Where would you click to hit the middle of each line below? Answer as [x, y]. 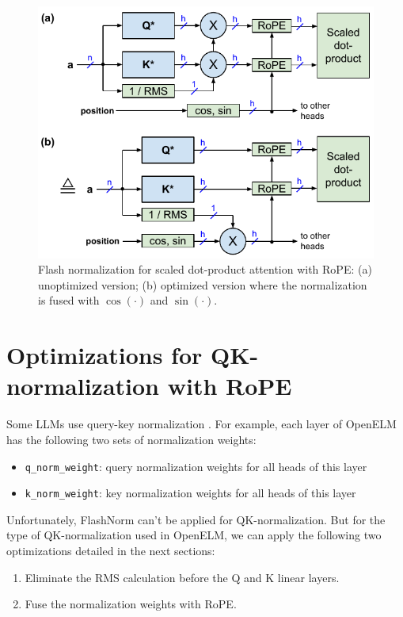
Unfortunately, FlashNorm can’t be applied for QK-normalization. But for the [196, 519]
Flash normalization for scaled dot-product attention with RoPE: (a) [205, 269]
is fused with [69, 300]
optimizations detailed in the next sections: [111, 551]
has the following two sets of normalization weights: [131, 439]
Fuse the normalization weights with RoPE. [131, 604]
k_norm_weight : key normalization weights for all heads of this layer [190, 493]
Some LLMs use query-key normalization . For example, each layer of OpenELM [201, 424]
